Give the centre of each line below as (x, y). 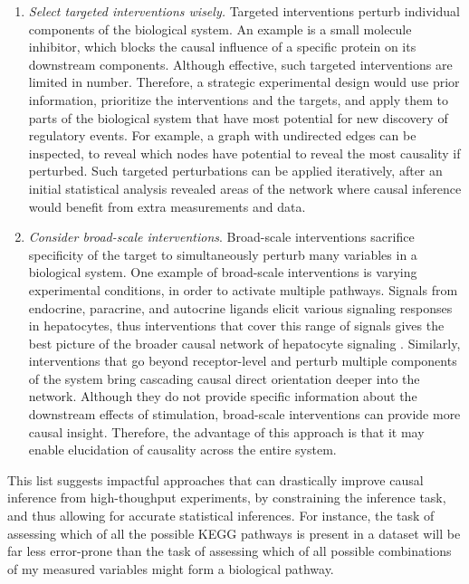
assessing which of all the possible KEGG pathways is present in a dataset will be (234, 533)
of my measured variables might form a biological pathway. (171, 568)
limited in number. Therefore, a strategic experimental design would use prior (244, 82)
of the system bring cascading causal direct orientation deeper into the (224, 378)
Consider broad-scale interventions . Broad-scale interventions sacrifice (221, 237)
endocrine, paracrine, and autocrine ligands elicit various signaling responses (240, 307)
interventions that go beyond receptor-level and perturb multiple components (243, 361)
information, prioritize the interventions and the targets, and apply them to (238, 99)
